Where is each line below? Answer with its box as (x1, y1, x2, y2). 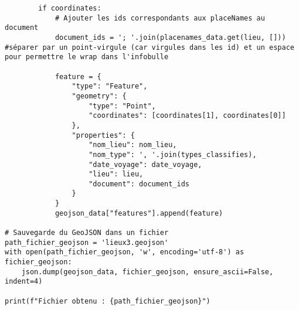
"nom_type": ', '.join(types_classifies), (89, 150, 257, 159)
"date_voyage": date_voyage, (89, 160, 202, 169)
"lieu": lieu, (89, 170, 144, 179)
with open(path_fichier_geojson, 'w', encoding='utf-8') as (5, 248, 244, 257)
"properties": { (72, 131, 135, 139)
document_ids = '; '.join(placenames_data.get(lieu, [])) (55, 33, 286, 42)
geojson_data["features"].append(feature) (55, 209, 223, 217)
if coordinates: (38, 4, 101, 12)
